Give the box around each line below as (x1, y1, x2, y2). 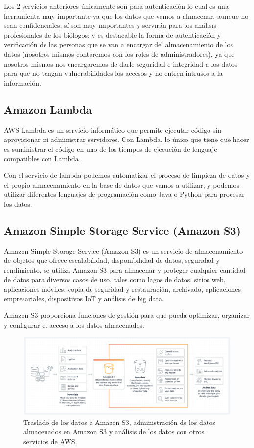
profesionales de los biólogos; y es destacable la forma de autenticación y (4, 29, 221, 40)
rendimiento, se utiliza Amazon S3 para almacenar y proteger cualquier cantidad (4, 264, 246, 275)
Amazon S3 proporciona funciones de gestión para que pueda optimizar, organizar (4, 310, 250, 320)
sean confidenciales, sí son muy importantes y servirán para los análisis (4, 20, 217, 30)
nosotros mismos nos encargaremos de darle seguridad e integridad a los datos (4, 58, 238, 69)
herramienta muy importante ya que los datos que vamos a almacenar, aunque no (4, 10, 249, 21)
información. (4, 77, 41, 88)
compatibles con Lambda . (4, 153, 83, 164)
